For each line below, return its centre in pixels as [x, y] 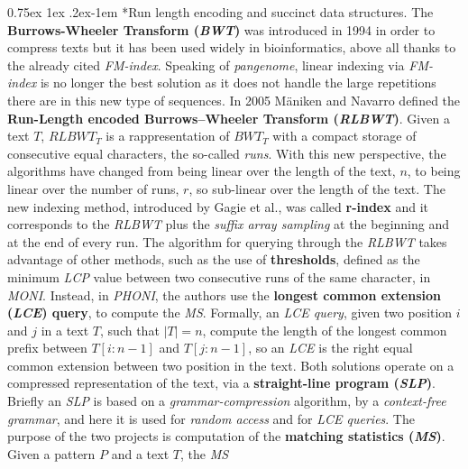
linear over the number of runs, [93, 188]
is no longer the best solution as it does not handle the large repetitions [238, 83]
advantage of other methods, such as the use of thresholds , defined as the [214, 259]
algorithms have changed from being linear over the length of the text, [202, 171]
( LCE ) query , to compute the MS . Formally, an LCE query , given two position [230, 313]
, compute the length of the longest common [325, 330]
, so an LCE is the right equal [330, 348]
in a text [65, 330]
